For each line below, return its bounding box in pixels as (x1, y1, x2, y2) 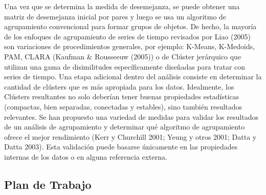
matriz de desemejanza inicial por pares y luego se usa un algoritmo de (4, 11, 227, 21)
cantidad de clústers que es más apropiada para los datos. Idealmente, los (4, 81, 234, 92)
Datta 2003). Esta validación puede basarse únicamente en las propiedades (4, 141, 238, 152)
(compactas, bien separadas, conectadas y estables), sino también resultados (4, 101, 242, 112)
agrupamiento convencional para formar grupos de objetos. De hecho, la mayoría (4, 21, 257, 32)
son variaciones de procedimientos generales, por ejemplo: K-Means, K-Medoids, (4, 41, 255, 52)
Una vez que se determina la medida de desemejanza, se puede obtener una (4, 1, 240, 11)
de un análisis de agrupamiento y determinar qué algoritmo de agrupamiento (4, 121, 245, 132)
